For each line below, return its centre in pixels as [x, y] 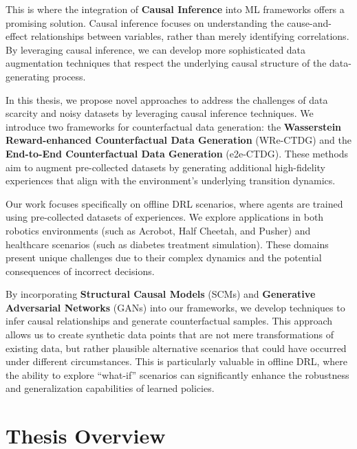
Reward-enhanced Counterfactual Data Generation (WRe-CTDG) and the [178, 140]
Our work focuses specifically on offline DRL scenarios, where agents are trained [174, 203]
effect [17, 36]
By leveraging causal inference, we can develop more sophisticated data [156, 49]
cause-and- [309, 22]
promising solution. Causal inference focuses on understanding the [145, 22]
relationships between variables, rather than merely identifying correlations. [190, 36]
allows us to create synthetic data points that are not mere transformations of [170, 335]
